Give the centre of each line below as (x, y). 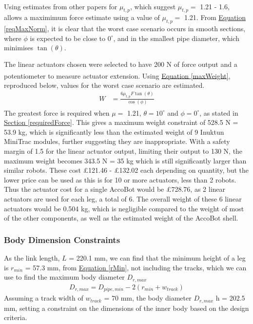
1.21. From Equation (215, 17)
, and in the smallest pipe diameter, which (176, 38)
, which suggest (153, 6)
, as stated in (219, 112)
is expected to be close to (68, 38)
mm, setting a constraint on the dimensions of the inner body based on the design (126, 308)
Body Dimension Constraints (62, 239)
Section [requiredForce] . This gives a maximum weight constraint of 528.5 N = (121, 122)
